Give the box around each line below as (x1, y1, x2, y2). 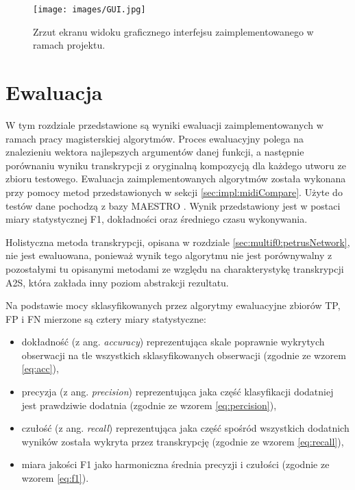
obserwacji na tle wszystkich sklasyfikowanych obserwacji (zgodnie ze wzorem (21, 347, 346, 362)
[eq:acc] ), (21, 361, 59, 376)
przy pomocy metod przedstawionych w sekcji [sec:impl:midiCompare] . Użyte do (5, 184, 343, 199)
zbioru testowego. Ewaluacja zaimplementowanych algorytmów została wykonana (5, 171, 346, 186)
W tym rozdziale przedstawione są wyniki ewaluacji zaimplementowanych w (5, 117, 323, 132)
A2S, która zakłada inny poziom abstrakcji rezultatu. (5, 275, 229, 289)
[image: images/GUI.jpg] (33, 5, 146, 14)
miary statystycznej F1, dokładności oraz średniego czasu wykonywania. (5, 212, 308, 226)
